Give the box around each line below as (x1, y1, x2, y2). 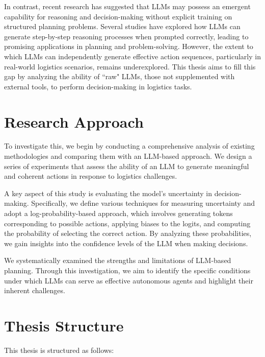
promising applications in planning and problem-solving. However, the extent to (4, 41, 253, 52)
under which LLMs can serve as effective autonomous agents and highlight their (4, 275, 253, 285)
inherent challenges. (4, 285, 65, 296)
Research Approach (4, 111, 144, 132)
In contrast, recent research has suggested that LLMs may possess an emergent (4, 1, 251, 11)
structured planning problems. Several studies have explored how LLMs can (4, 21, 241, 32)
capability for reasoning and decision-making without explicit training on (4, 11, 232, 21)
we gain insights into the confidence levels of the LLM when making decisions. (4, 237, 248, 248)
